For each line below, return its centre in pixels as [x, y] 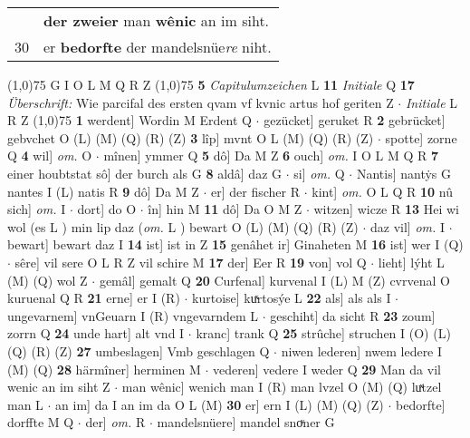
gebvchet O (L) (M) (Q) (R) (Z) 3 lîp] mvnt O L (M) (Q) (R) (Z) [191, 137]
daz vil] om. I [408, 226]
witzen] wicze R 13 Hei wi [386, 209]
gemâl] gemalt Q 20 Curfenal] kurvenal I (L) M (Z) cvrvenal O [274, 280]
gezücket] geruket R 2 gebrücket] [355, 120]
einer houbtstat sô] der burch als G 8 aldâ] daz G [145, 173]
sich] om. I [37, 209]
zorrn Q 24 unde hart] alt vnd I [96, 333]
